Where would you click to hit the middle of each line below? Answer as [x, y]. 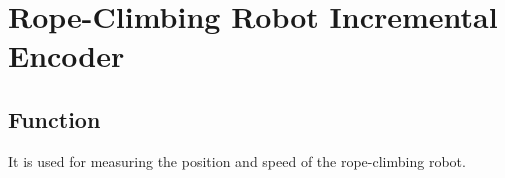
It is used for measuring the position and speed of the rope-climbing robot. [237, 160]
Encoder [66, 55]
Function [54, 118]
